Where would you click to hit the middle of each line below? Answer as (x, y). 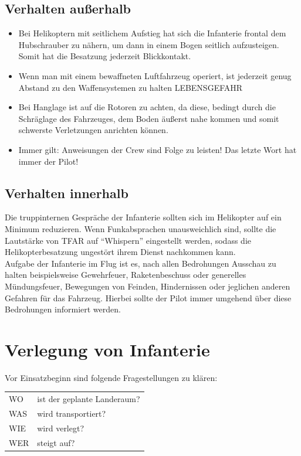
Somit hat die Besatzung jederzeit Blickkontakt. (105, 56)
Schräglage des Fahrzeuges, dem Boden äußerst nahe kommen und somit (149, 118)
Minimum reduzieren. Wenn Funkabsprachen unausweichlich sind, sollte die (141, 228)
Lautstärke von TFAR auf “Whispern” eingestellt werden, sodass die (128, 240)
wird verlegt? (61, 428)
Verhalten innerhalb (67, 193)
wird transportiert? (72, 413)
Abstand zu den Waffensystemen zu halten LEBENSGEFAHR (131, 87)
